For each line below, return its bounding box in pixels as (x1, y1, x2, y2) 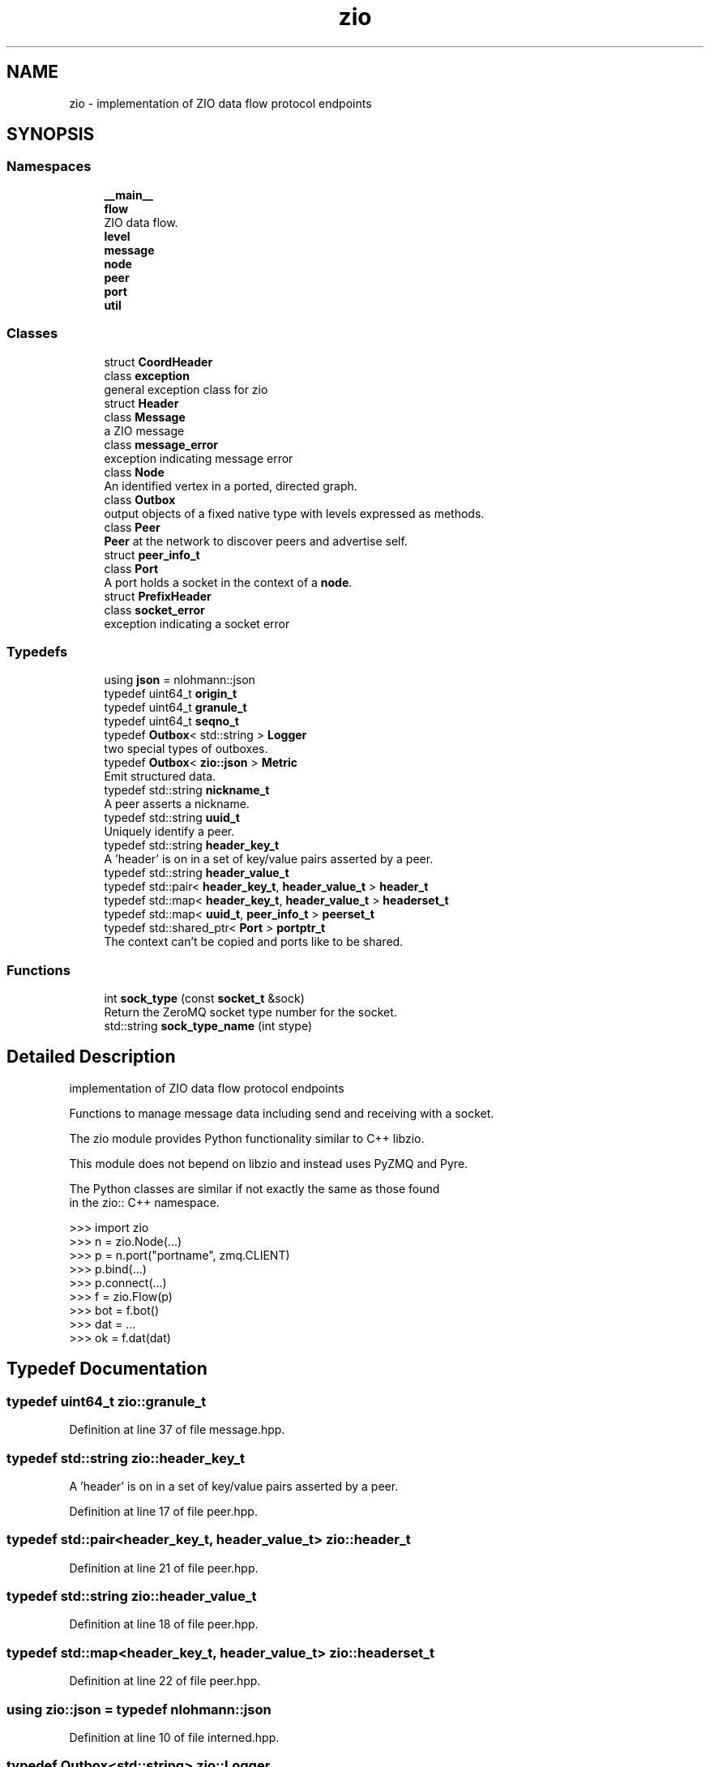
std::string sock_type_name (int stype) (104, 1019, 313, 1033)
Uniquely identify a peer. (104, 824, 235, 839)
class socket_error (104, 602, 205, 617)
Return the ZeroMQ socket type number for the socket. (104, 1005, 397, 1020)
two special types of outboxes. (104, 742, 268, 756)
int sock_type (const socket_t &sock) (104, 991, 305, 1006)
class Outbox (104, 492, 176, 507)
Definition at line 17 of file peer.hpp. (69, 1504, 258, 1518)
